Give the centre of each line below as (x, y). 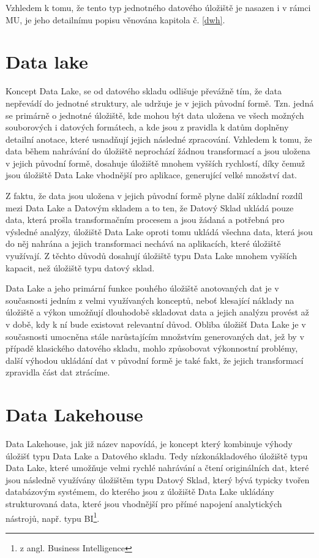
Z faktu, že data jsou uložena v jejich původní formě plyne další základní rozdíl (154, 196)
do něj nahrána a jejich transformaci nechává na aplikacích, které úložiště (143, 243)
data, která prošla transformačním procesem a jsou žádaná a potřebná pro (145, 220)
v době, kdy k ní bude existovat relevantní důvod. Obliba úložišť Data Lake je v (156, 324)
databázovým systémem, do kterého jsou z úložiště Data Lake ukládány (140, 492)
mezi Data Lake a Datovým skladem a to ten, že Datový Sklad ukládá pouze (150, 207)
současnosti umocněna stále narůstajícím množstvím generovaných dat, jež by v (155, 336)
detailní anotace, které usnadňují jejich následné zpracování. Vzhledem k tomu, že (159, 139)
